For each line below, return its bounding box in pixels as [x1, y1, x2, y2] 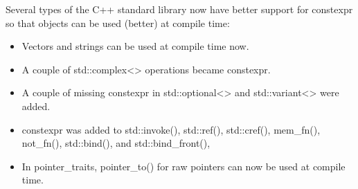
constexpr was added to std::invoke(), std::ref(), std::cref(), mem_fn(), [21, 122, 321, 136]
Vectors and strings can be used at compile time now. [21, 39, 249, 53]
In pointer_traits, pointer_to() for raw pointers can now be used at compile [21, 159, 346, 173]
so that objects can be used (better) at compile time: [6, 15, 230, 30]
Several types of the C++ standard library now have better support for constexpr [6, 2, 353, 16]
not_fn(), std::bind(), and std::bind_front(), [21, 136, 211, 150]
